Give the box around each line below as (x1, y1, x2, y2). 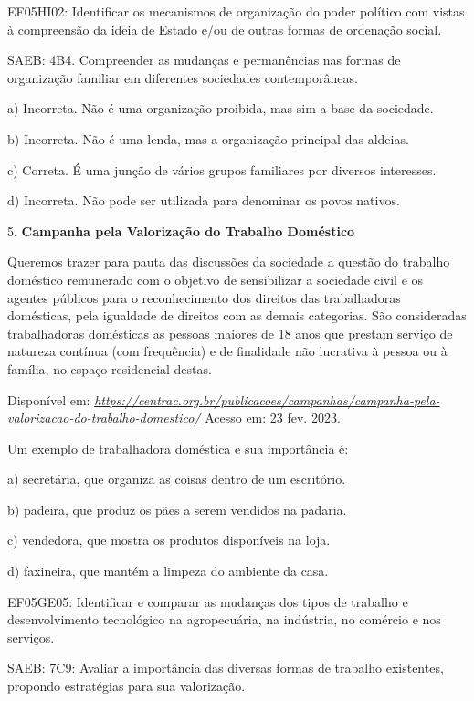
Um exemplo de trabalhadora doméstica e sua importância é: (7, 438, 349, 457)
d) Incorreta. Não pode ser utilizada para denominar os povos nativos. (7, 191, 400, 210)
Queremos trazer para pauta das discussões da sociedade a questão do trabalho (7, 252, 450, 271)
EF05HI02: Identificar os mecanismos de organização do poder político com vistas (7, 2, 465, 20)
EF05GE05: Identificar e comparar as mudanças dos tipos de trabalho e (7, 591, 408, 611)
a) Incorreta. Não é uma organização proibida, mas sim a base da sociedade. (7, 99, 434, 118)
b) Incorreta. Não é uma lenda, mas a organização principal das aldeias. (7, 129, 409, 148)
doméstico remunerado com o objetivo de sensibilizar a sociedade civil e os (7, 269, 424, 288)
